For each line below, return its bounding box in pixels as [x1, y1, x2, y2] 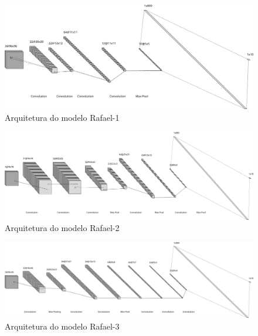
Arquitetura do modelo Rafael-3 [5, 320, 120, 332]
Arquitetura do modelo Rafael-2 [5, 222, 120, 234]
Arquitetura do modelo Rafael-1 [5, 111, 120, 124]
